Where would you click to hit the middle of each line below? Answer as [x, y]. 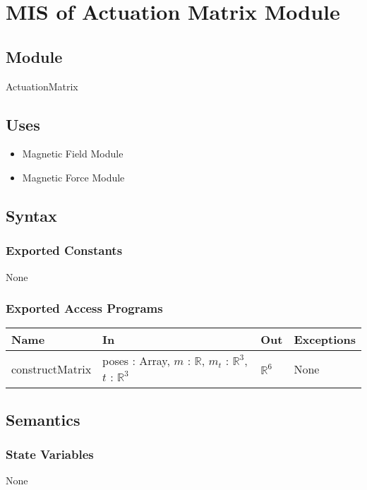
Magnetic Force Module [73, 177]
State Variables [50, 454]
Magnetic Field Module [73, 154]
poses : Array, [136, 361]
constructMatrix [52, 369]
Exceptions [325, 340]
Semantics [43, 419]
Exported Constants [64, 250]
